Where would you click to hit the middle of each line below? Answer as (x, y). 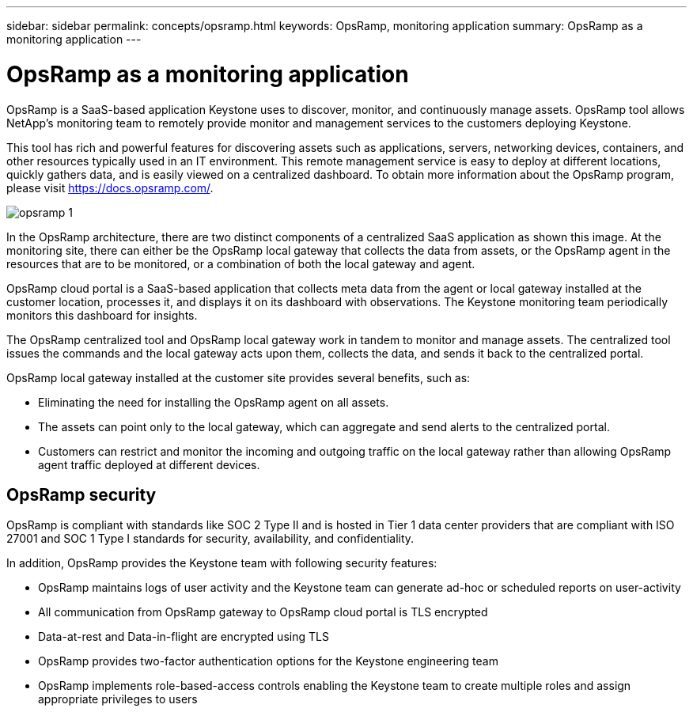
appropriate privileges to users (118, 699)
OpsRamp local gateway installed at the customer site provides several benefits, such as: (239, 377)
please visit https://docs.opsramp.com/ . (110, 187)
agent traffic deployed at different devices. (149, 464)
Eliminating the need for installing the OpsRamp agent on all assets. (214, 402)
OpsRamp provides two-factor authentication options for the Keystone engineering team (268, 661)
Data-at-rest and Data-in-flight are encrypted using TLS (184, 637)
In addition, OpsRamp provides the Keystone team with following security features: (222, 563)
